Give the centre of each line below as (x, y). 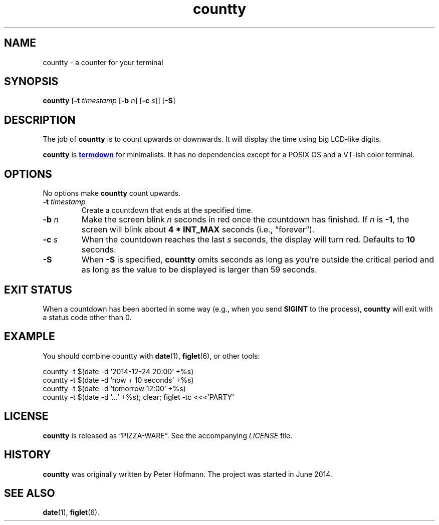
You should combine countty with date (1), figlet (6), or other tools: (151, 356)
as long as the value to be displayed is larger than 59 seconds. (199, 270)
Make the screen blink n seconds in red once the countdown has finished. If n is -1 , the (245, 220)
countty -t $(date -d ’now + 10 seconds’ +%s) (118, 380)
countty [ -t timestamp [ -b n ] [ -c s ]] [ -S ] (109, 101)
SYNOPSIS (31, 82)
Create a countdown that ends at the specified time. (167, 210)
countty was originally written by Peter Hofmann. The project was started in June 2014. (187, 474)
